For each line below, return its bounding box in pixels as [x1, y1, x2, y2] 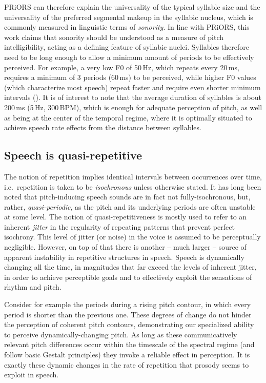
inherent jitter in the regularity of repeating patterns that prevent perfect [4, 221, 235, 232]
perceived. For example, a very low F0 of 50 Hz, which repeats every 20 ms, [4, 62, 239, 72]
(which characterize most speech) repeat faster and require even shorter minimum [4, 82, 261, 92]
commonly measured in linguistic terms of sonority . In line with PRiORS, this [4, 22, 250, 32]
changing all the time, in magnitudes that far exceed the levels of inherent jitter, [4, 261, 257, 272]
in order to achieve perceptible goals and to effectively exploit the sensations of [4, 271, 252, 282]
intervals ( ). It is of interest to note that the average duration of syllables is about [4, 92, 261, 103]
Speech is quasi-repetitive [4, 147, 142, 163]
